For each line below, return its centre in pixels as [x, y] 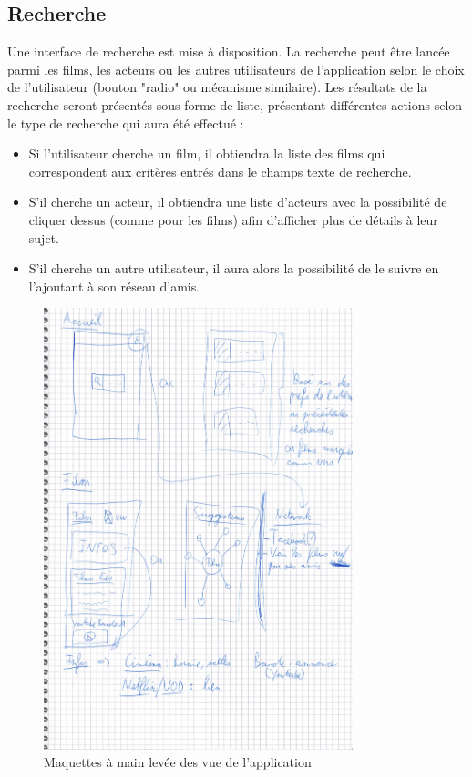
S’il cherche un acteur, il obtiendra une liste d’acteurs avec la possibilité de [238, 202]
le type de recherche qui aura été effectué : [126, 123]
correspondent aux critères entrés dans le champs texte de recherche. [220, 171]
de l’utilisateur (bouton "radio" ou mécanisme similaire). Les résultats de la [217, 87]
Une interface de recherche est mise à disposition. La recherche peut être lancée [229, 51]
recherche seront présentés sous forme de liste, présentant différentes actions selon [235, 104]
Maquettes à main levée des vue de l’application [178, 762]
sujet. [44, 237]
